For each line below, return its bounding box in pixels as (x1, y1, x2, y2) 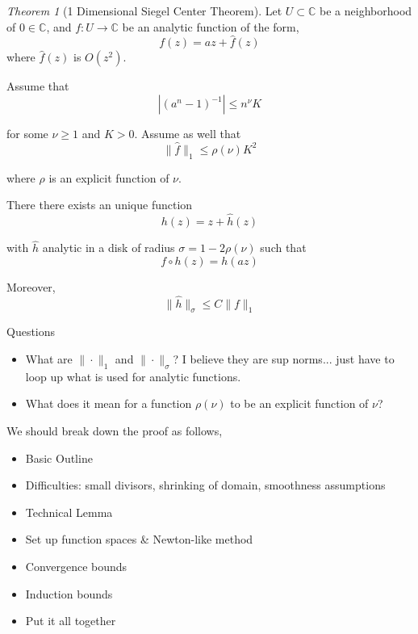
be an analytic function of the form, (122, 18, 299, 35)
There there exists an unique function (6, 196, 193, 213)
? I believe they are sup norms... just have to (173, 351, 395, 367)
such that (260, 239, 307, 256)
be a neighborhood (320, 2, 412, 19)
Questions (6, 323, 56, 340)
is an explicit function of (48, 169, 169, 186)
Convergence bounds (25, 557, 127, 574)
